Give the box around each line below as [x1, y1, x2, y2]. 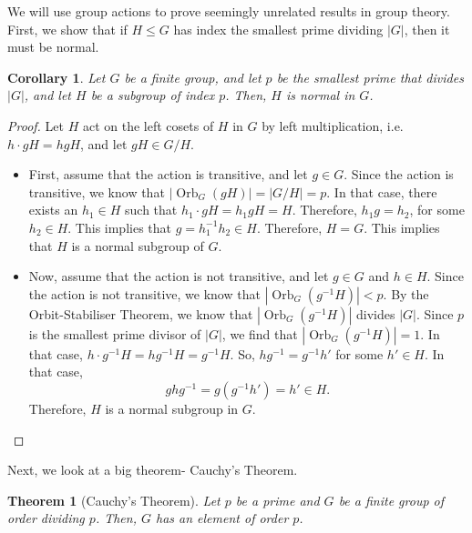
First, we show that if [7, 19, 128, 38]
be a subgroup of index [90, 85, 215, 105]
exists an [28, 200, 78, 219]
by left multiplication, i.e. [262, 116, 404, 135]
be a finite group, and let [124, 67, 262, 86]
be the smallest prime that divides [276, 67, 464, 86]
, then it [404, 19, 450, 38]
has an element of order [156, 508, 289, 528]
